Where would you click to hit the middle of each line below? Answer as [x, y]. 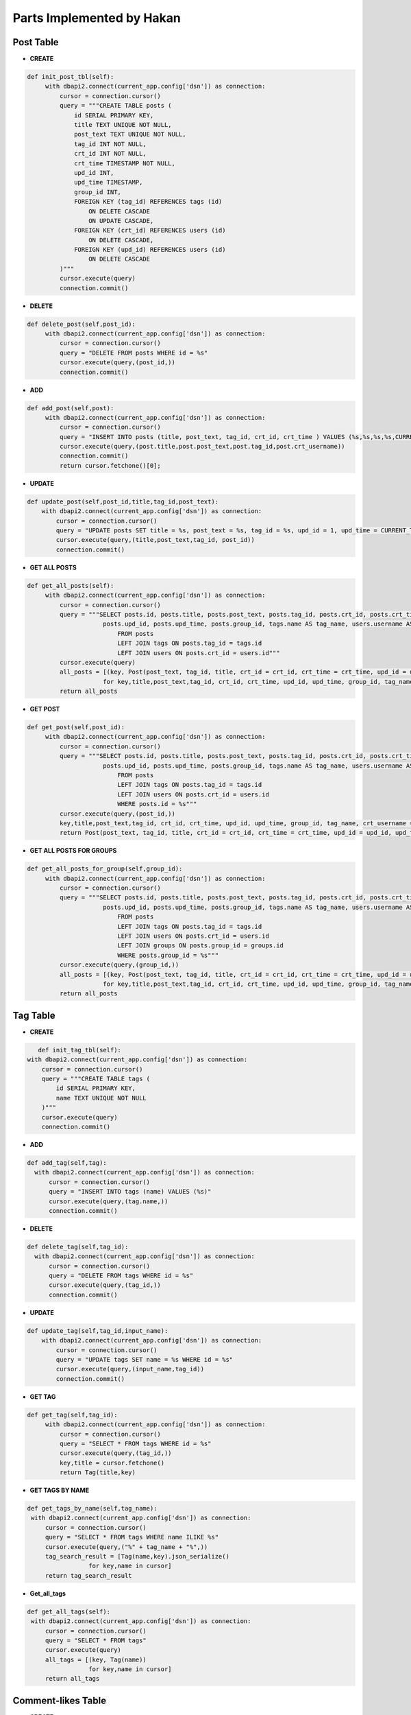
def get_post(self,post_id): [76, 728]
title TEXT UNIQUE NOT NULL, [123, 125]
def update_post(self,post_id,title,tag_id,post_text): [123, 501]
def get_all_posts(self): [71, 586]
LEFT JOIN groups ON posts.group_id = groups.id [201, 946]
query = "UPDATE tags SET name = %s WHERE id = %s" [145, 1359]
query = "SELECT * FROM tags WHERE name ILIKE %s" [132, 1537]
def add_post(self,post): [71, 408]
